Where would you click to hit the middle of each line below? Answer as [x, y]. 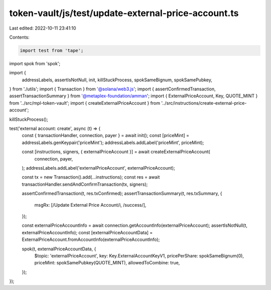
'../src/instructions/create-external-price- [204, 103]
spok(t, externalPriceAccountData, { [59, 249]
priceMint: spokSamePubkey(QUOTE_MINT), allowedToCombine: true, [107, 263]
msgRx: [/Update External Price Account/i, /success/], [90, 205]
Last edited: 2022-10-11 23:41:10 [43, 28]
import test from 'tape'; [52, 50]
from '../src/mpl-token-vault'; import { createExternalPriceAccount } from [85, 103]
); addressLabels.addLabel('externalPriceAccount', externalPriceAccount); [98, 168]
